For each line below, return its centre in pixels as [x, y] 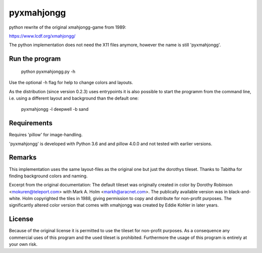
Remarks [23, 158]
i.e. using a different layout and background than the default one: [74, 98]
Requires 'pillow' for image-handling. [46, 135]
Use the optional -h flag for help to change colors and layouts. [71, 83]
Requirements [31, 123]
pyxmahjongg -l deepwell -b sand [55, 109]
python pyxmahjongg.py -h [48, 71]
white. [15, 199]
